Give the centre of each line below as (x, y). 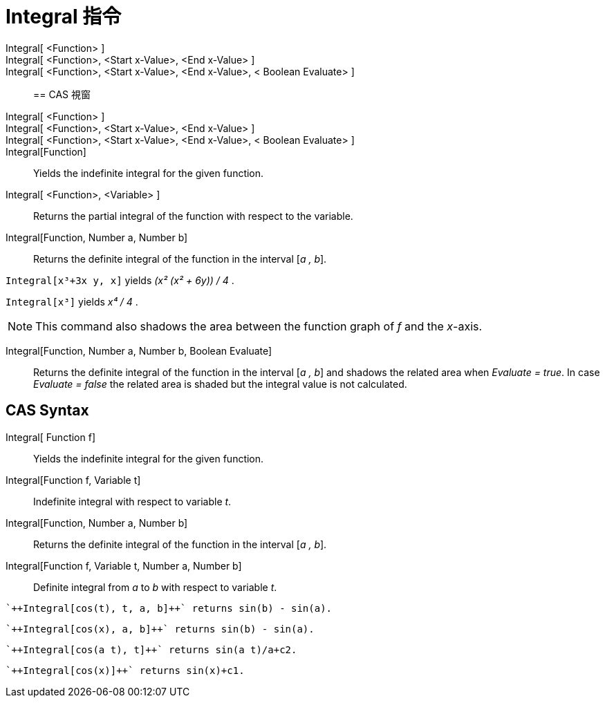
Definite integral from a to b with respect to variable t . (155, 587)
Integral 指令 (64, 17)
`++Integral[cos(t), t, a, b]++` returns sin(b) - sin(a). (169, 608)
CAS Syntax (47, 411)
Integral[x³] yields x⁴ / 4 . (72, 301)
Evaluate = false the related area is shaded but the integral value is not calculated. (220, 384)
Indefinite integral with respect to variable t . (132, 501)
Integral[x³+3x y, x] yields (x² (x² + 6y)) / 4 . (120, 280)
